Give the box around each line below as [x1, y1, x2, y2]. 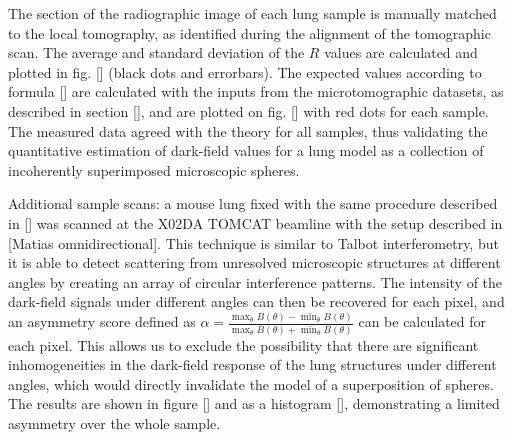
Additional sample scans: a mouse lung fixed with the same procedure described [8, 193, 498, 214]
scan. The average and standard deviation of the [8, 42, 305, 63]
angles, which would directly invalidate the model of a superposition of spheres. [8, 373, 494, 394]
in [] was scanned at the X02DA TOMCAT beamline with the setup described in [8, 212, 503, 233]
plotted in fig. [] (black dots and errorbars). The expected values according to [8, 61, 482, 82]
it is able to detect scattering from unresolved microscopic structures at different [8, 252, 501, 273]
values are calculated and [324, 42, 478, 63]
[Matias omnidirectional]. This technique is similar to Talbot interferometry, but [8, 232, 499, 253]
